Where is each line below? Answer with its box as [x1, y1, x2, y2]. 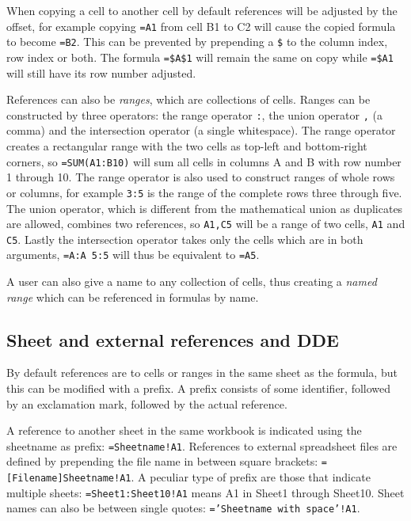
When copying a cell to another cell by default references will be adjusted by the [6, 2, 398, 18]
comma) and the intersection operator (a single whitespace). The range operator [6, 122, 396, 139]
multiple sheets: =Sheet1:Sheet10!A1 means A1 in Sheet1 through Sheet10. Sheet [6, 484, 405, 500]
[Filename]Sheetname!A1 [6, 473, 131, 485]
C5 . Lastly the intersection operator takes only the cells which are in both [6, 230, 363, 247]
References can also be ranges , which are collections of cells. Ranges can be [6, 91, 371, 108]
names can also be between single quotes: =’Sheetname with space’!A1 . [6, 500, 360, 516]
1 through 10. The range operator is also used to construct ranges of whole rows [6, 169, 395, 185]
